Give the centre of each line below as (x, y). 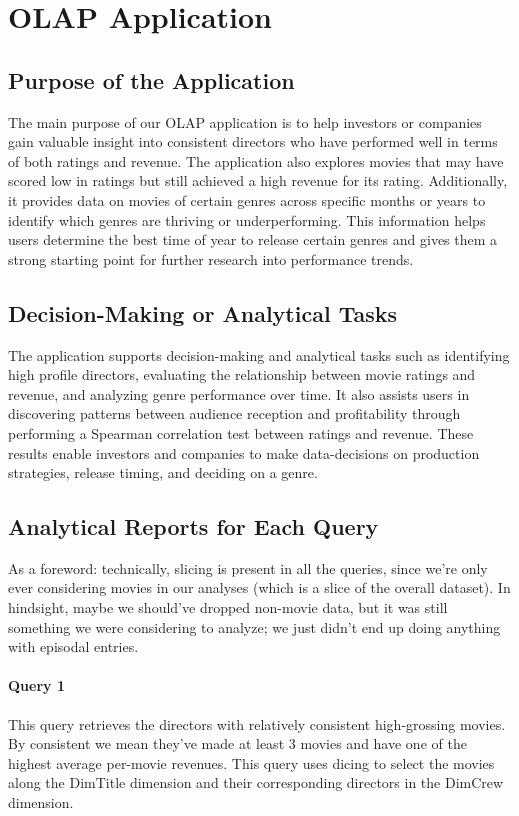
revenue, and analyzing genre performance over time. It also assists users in (239, 393)
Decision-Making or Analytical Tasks (203, 312)
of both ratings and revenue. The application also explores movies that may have (256, 160)
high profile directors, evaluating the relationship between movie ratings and (242, 374)
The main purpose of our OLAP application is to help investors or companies (245, 121)
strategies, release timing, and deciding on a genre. (163, 472)
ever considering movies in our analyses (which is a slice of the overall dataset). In (259, 587)
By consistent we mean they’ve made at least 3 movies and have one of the (237, 743)
